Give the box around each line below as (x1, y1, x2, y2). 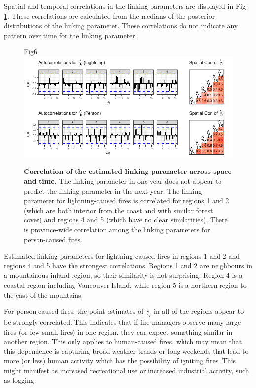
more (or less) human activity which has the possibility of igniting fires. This (4, 355, 236, 366)
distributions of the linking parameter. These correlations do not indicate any (4, 20, 238, 31)
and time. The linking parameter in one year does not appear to (24, 176, 222, 186)
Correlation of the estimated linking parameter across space (24, 166, 232, 176)
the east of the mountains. (4, 289, 83, 300)
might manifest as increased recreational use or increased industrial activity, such (4, 365, 249, 375)
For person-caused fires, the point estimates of (4, 306, 144, 316)
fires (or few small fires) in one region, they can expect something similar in (4, 326, 233, 337)
